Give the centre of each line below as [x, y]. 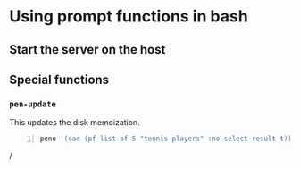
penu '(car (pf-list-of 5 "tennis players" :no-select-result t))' [168, 139]
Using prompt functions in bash [129, 17]
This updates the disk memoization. [75, 123]
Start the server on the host [87, 50]
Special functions [59, 79]
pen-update [33, 104]
